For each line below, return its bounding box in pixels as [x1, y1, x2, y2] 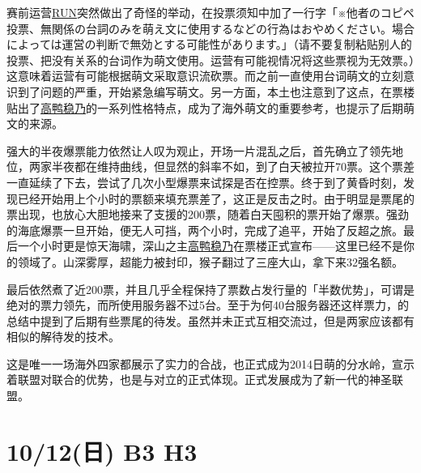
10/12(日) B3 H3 [6, 434, 198, 467]
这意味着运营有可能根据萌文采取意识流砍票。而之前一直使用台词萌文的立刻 [6, 67, 403, 84]
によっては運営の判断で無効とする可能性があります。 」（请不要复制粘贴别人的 [6, 36, 412, 53]
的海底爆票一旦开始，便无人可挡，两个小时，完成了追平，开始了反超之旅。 [6, 221, 403, 238]
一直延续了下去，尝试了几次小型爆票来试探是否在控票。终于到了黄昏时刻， [6, 173, 403, 190]
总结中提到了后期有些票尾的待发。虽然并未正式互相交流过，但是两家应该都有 [6, 312, 415, 329]
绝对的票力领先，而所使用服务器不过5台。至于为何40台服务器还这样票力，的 [6, 296, 409, 313]
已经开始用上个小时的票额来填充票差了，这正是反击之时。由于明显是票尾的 [17, 190, 415, 207]
